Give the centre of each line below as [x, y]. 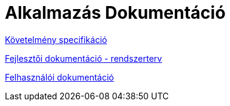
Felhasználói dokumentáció [59, 77]
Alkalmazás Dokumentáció [115, 13]
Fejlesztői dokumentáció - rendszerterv [83, 58]
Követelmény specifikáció [56, 39]
